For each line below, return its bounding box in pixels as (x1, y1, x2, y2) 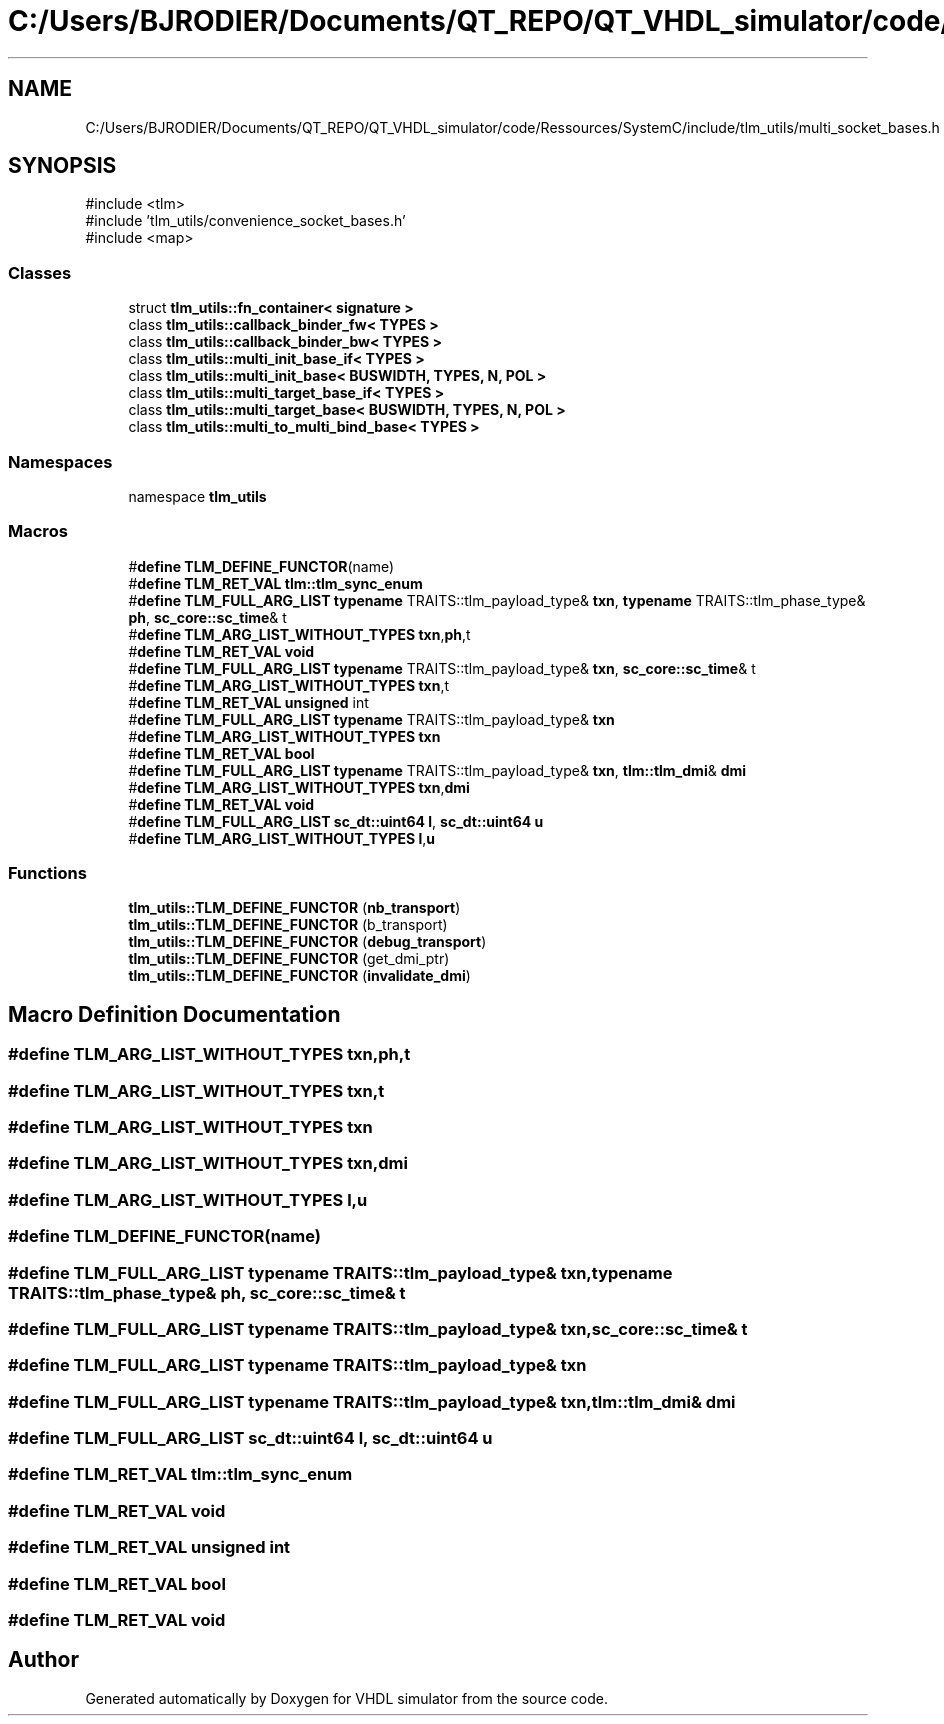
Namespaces (8, 451, 113, 472)
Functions (8, 863, 87, 884)
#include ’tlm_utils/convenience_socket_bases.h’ (85, 212, 406, 230)
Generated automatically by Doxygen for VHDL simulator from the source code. (85, 1689, 609, 1707)
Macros (8, 521, 68, 542)
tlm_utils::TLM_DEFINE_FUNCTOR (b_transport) (128, 916, 448, 934)
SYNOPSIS (8, 153, 117, 179)
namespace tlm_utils (128, 487, 267, 505)
